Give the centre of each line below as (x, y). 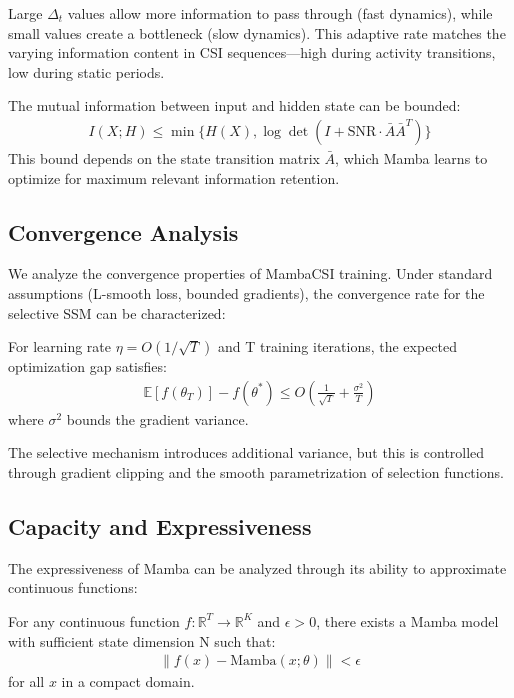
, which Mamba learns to (411, 158)
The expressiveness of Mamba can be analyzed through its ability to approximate (257, 567)
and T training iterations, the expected (338, 346)
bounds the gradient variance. (157, 418)
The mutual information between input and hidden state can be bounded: (234, 105)
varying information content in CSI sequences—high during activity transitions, (252, 52)
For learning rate (59, 346)
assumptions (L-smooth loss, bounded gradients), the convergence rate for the (246, 292)
